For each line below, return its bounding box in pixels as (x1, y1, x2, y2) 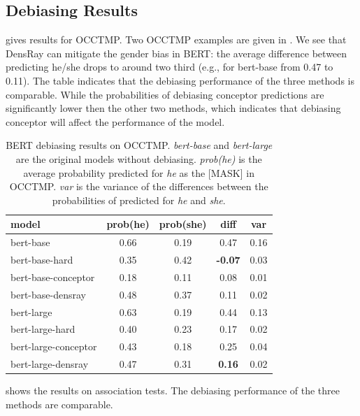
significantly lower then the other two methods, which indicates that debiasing (6, 101, 341, 115)
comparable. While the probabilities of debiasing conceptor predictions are (6, 87, 324, 101)
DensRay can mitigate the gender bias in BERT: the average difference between (6, 45, 347, 60)
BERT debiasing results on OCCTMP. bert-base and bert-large (6, 138, 273, 152)
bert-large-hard (10, 322, 75, 336)
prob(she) (159, 217, 207, 231)
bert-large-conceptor (10, 339, 97, 354)
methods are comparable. (6, 396, 113, 411)
